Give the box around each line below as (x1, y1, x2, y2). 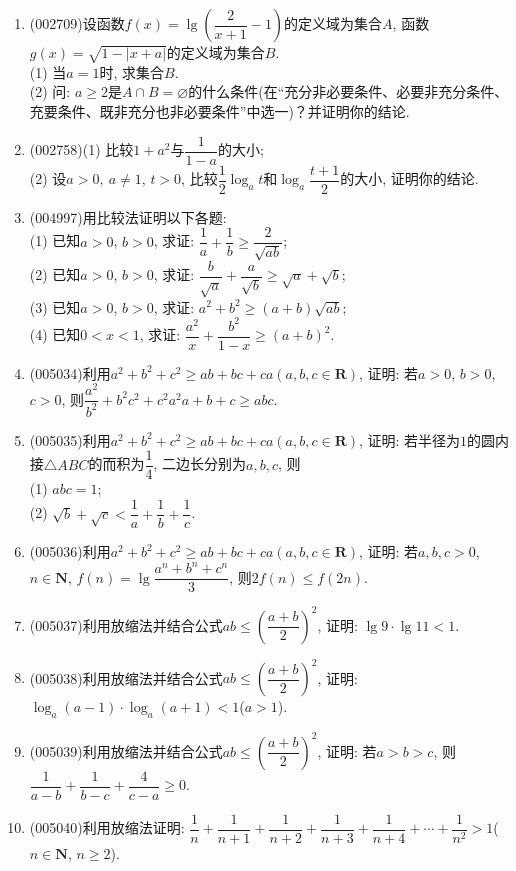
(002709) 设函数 (29, 13, 125, 33)
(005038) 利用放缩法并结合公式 (29, 667, 223, 688)
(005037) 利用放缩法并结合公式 (29, 614, 223, 635)
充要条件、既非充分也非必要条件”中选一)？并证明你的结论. (29, 100, 410, 121)
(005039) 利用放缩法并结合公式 (29, 740, 223, 761)
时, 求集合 (99, 61, 164, 82)
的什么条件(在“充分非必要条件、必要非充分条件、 (188, 81, 509, 102)
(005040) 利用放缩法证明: (29, 817, 185, 838)
